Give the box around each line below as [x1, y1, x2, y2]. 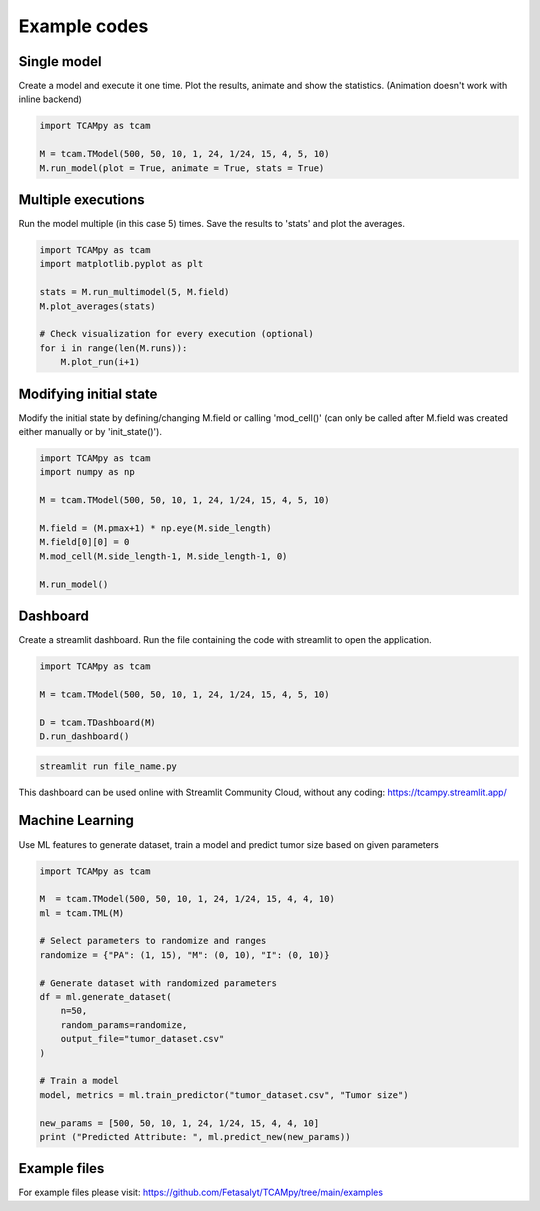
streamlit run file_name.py [39, 760, 177, 772]
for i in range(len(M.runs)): [39, 342, 188, 354]
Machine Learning [18, 812, 135, 829]
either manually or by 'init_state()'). [18, 426, 162, 438]
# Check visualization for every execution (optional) [39, 328, 314, 340]
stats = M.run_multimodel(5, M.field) [39, 286, 230, 298]
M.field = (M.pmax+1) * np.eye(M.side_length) [39, 523, 272, 534]
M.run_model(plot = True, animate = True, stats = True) [39, 162, 325, 174]
